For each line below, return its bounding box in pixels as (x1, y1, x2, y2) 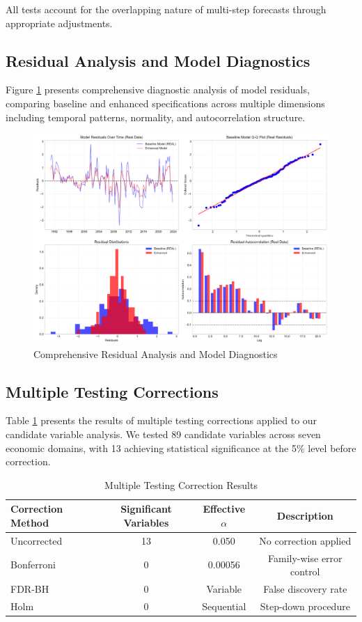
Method (10, 515, 49, 529)
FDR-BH (10, 582, 49, 596)
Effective (203, 502, 246, 516)
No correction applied (259, 533, 352, 547)
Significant (120, 502, 172, 516)
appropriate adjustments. (6, 15, 113, 30)
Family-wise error (268, 550, 343, 565)
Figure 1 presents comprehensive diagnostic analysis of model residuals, (6, 82, 310, 97)
